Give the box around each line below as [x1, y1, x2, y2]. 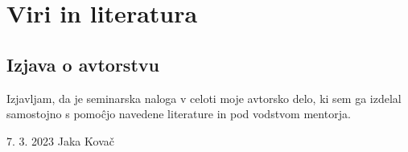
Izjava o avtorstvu [6, 51, 159, 76]
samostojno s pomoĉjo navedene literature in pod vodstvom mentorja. [6, 105, 351, 122]
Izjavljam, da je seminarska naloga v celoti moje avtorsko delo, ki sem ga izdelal [6, 89, 402, 106]
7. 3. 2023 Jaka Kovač [6, 132, 114, 149]
